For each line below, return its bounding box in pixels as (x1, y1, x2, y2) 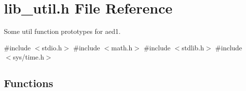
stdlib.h (182, 42, 204, 52)
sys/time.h (13, 52, 44, 62)
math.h (111, 42, 133, 52)
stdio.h (42, 42, 62, 52)
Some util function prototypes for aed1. (4, 26, 121, 36)
